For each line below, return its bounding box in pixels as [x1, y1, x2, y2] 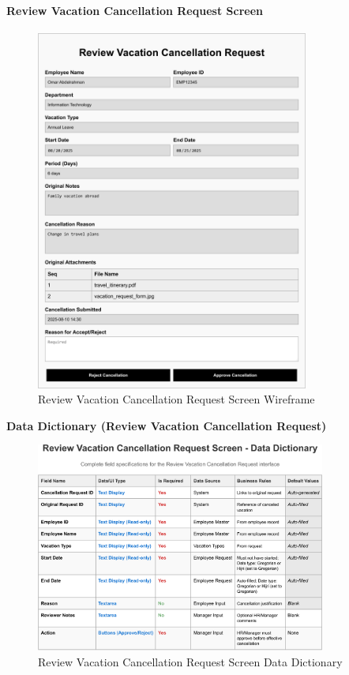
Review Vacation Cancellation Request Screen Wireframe [38, 391, 315, 407]
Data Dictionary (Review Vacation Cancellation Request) [6, 417, 327, 433]
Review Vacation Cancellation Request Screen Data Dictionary [38, 653, 343, 669]
